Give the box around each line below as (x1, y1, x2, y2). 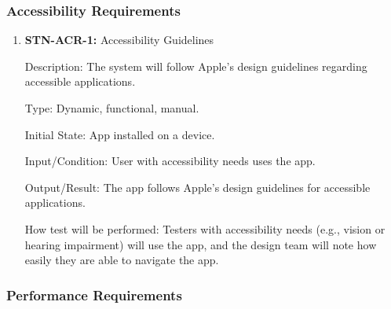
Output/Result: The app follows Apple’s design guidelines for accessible (24, 178, 371, 195)
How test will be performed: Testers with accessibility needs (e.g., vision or (24, 220, 386, 237)
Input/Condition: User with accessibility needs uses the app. (24, 153, 316, 169)
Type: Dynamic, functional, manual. (24, 100, 199, 116)
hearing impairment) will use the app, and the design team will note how (24, 236, 377, 252)
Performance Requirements (6, 285, 182, 304)
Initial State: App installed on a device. (24, 126, 215, 142)
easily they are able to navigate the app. (24, 252, 219, 268)
